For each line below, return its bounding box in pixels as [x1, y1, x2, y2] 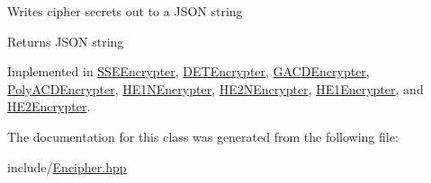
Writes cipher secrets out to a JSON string [7, 2, 243, 20]
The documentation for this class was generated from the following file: [7, 126, 399, 145]
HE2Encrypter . [7, 97, 91, 116]
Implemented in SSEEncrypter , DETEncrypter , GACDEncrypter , [7, 62, 370, 81]
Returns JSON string [7, 31, 124, 50]
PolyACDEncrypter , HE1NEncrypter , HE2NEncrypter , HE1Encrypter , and [7, 79, 424, 98]
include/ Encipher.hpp [7, 157, 127, 176]
